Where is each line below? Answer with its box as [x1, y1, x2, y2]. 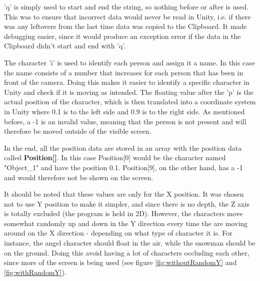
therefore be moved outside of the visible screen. [4, 126, 151, 136]
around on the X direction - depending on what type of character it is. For [4, 228, 232, 238]
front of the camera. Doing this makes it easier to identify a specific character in [4, 77, 250, 87]
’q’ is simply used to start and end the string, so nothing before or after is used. [4, 1, 248, 11]
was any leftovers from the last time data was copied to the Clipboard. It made [4, 21, 247, 31]
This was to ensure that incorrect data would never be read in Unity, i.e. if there [4, 11, 251, 21]
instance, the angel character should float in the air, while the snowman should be [4, 238, 255, 248]
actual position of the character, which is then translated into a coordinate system [4, 96, 256, 107]
